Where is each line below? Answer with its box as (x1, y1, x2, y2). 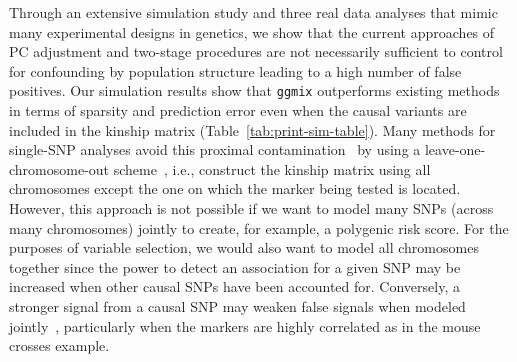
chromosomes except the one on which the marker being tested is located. (9, 178, 461, 199)
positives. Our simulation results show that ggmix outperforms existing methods (9, 80, 500, 101)
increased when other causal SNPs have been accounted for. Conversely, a (9, 276, 460, 297)
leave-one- (424, 139, 486, 160)
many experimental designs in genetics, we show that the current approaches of (9, 21, 495, 42)
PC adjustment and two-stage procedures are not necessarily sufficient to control (9, 41, 503, 62)
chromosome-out (9, 158, 110, 179)
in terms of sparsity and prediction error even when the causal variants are (9, 100, 467, 121)
